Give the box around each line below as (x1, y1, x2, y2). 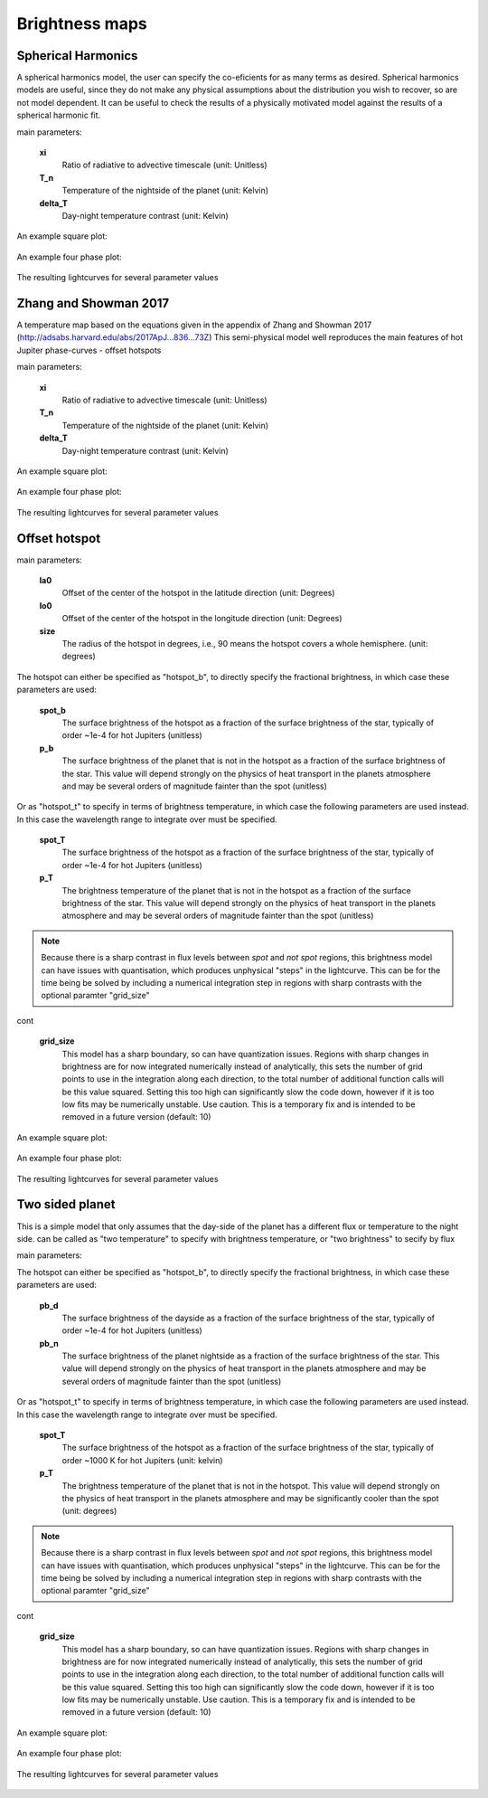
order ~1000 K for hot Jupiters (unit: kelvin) (61, 1454, 223, 1465)
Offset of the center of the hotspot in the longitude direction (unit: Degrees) (61, 613, 343, 624)
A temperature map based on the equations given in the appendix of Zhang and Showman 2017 (16, 319, 372, 330)
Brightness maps (16, 14, 148, 33)
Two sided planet (16, 1197, 116, 1212)
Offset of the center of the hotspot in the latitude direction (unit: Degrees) (61, 588, 335, 599)
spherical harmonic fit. (16, 109, 101, 121)
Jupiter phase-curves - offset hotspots (16, 345, 162, 355)
